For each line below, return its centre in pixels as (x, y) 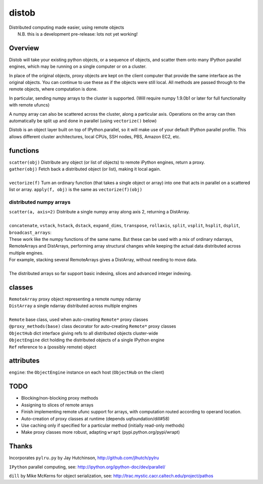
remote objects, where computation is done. (53, 89)
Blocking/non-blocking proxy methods (60, 398)
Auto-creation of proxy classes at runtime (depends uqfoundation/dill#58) (95, 419)
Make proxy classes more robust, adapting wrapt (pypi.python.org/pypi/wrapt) (101, 432)
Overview (24, 48)
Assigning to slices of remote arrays (57, 405)
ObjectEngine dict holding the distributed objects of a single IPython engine (87, 340)
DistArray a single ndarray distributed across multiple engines (73, 306)
